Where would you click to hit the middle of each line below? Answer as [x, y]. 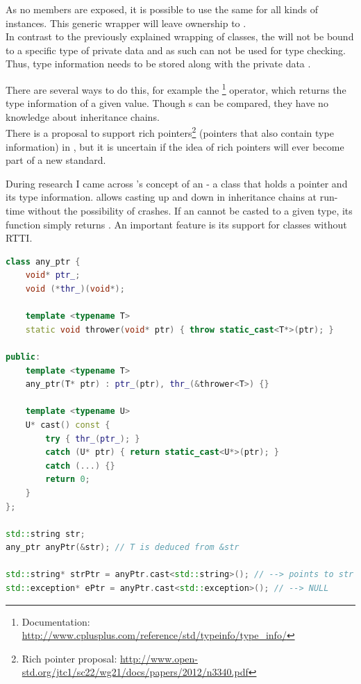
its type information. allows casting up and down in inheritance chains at [161, 197]
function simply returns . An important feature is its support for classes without [176, 224]
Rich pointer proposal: [69, 658]
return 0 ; [68, 479]
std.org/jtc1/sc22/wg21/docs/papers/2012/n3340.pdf [135, 672]
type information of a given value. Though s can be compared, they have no [167, 103]
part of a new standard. [56, 160]
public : [23, 357]
